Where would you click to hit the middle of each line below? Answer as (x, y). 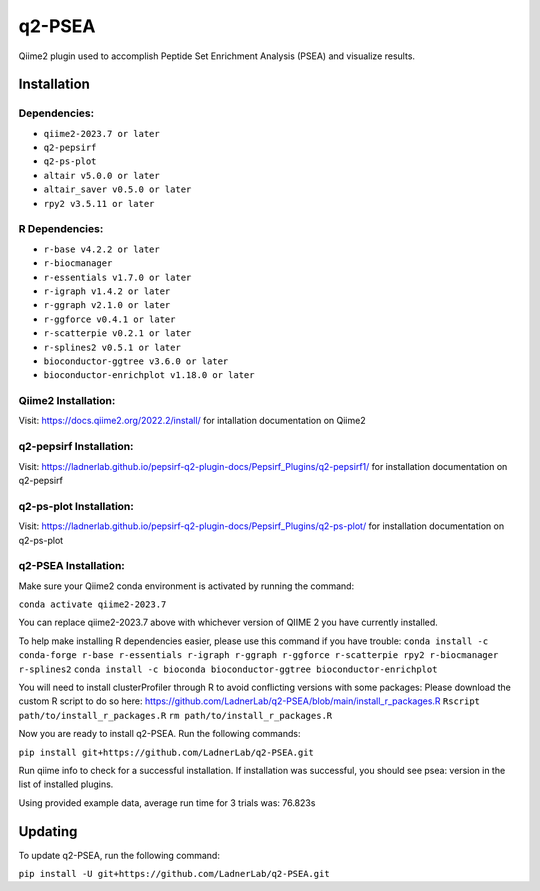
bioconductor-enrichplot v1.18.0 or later (149, 375)
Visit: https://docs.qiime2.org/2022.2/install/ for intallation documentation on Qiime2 (192, 421)
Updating (48, 831)
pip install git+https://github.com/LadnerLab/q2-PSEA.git (166, 752)
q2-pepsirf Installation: (76, 447)
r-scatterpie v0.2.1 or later (117, 333)
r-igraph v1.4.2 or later (107, 291)
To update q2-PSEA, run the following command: (119, 855)
